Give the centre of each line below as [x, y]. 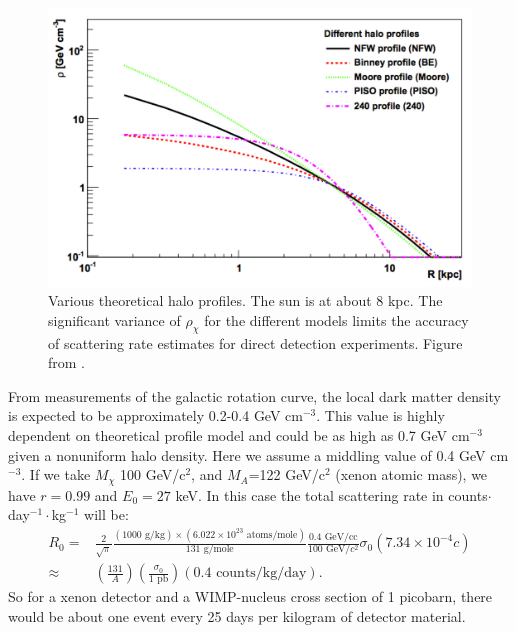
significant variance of [114, 319]
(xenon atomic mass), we [411, 474]
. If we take [56, 474]
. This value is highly [380, 415]
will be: [106, 514]
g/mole [218, 549]
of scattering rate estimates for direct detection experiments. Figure [255, 342]
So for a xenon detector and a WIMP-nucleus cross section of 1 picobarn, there [250, 596]
